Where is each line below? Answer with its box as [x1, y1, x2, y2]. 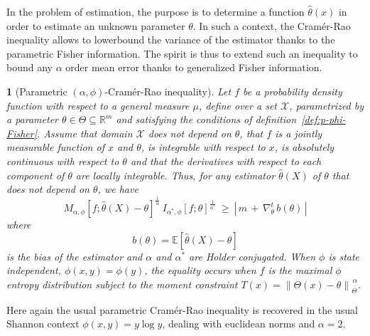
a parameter [6, 112, 58, 127]
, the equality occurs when [144, 263, 256, 278]
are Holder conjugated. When [189, 248, 316, 263]
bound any [6, 60, 53, 75]
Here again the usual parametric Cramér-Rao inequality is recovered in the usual [6, 302, 358, 317]
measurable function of [6, 140, 104, 154]
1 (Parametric [6, 83, 67, 98]
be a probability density [243, 83, 342, 98]
